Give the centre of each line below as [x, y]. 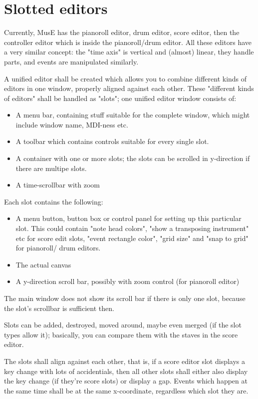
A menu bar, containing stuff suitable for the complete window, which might [133, 115]
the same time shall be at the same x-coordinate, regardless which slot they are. [126, 390]
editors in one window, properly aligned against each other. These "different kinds [129, 88]
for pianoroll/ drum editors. [58, 248]
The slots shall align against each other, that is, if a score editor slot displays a [125, 361]
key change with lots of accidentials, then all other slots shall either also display [126, 371]
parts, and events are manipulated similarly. [71, 61]
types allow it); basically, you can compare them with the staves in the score [121, 334]
